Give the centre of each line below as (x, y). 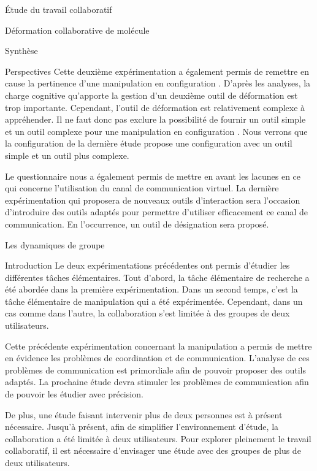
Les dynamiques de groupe (55, 244)
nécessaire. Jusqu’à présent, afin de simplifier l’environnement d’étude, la (142, 427)
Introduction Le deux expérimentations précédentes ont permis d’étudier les (147, 265)
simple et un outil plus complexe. (67, 155)
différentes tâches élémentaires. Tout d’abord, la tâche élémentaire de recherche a (157, 277)
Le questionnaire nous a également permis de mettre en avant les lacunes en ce (153, 176)
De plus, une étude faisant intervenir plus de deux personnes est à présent (144, 414)
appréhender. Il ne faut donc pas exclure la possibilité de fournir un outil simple (155, 119)
